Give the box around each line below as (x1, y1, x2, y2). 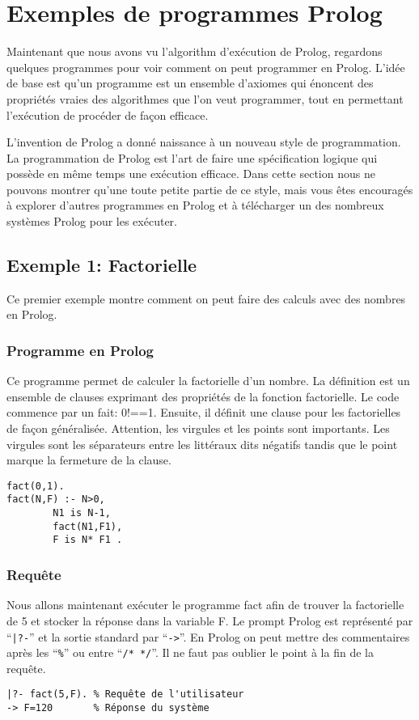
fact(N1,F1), (53, 520, 123, 532)
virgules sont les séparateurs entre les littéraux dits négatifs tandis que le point (6, 435, 398, 452)
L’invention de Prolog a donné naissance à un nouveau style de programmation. (6, 133, 401, 150)
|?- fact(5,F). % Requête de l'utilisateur (6, 688, 244, 701)
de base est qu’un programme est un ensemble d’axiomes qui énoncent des (6, 74, 374, 91)
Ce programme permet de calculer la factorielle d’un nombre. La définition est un (6, 372, 410, 389)
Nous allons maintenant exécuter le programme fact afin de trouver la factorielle (6, 596, 404, 613)
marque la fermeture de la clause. (6, 451, 171, 468)
